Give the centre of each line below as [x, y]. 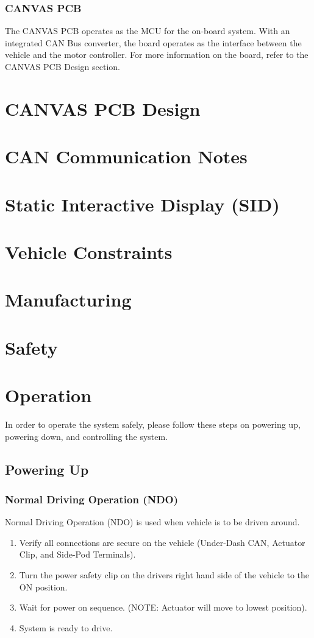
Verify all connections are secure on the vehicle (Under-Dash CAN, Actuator [162, 542]
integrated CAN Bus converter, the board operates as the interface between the [153, 42]
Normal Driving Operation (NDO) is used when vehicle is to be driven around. [152, 522]
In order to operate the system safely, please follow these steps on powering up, [153, 424]
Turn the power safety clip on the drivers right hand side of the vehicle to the [164, 574]
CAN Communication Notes [126, 156]
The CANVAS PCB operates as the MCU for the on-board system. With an [148, 31]
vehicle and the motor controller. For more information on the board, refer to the [157, 55]
